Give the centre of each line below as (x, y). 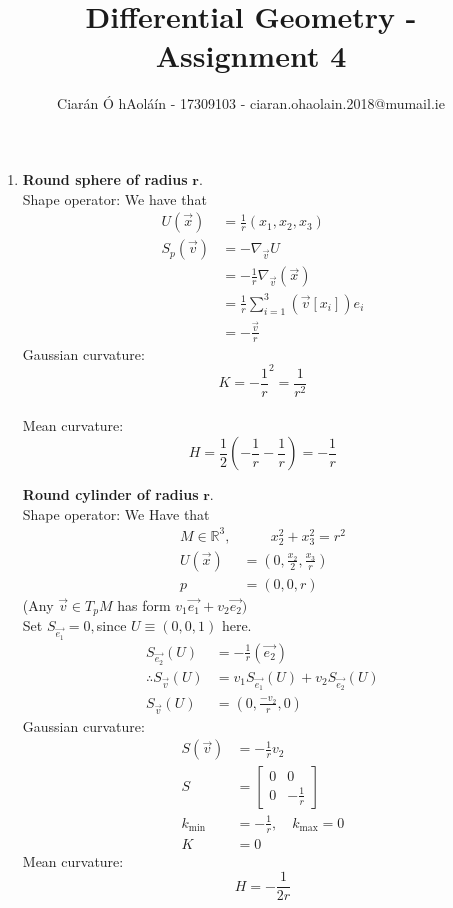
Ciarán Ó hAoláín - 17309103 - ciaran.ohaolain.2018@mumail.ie (251, 103)
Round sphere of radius (105, 178)
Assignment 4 (251, 55)
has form (144, 604)
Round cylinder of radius (110, 494)
